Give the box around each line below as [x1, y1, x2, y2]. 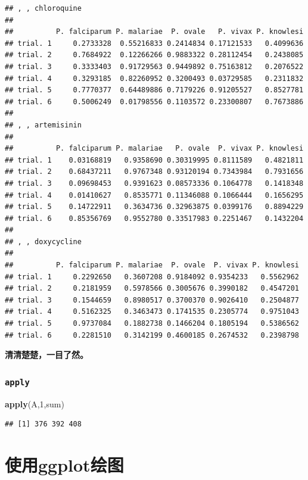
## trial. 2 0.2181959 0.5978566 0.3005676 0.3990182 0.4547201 [5, 284, 299, 293]
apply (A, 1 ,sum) [5, 397, 64, 410]
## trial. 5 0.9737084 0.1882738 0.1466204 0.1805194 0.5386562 [5, 319, 299, 328]
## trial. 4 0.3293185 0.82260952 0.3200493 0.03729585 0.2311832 [5, 74, 304, 83]
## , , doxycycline [5, 237, 82, 246]
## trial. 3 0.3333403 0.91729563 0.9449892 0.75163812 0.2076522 [5, 62, 304, 71]
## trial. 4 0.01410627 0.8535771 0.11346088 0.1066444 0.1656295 [5, 191, 304, 200]
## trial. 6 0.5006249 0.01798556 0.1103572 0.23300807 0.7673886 [5, 97, 304, 106]
